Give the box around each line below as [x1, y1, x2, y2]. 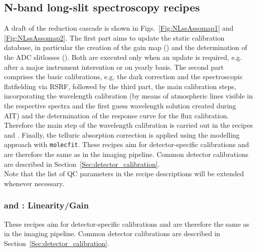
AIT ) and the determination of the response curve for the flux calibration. [4, 110, 229, 120]
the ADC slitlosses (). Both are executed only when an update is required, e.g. [4, 51, 242, 62]
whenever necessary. [4, 178, 64, 188]
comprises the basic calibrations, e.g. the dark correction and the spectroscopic [4, 71, 243, 82]
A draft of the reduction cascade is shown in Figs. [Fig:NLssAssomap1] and [4, 23, 234, 33]
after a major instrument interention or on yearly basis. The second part [4, 61, 224, 72]
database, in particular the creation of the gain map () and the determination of [4, 42, 248, 52]
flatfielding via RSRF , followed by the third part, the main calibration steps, [4, 81, 236, 91]
